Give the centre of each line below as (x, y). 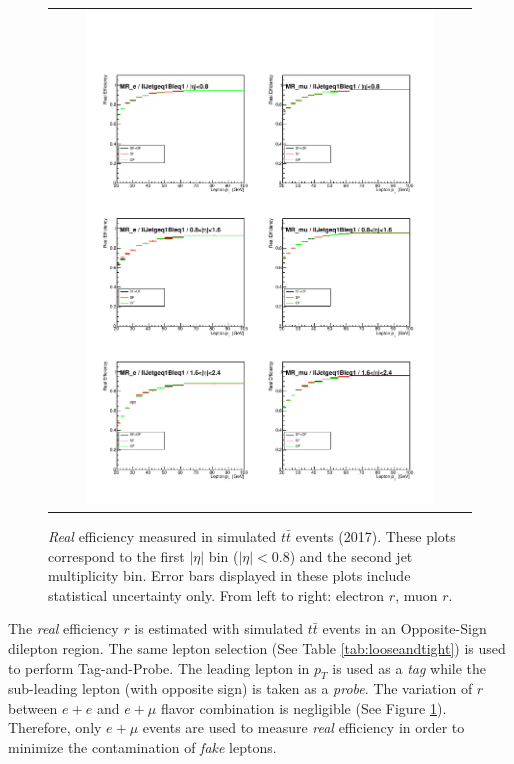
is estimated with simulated (218, 628)
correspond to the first (116, 555)
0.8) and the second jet (342, 555)
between (33, 707)
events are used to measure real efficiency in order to (303, 727)
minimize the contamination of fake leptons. (142, 747)
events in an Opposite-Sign (404, 628)
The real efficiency (63, 628)
